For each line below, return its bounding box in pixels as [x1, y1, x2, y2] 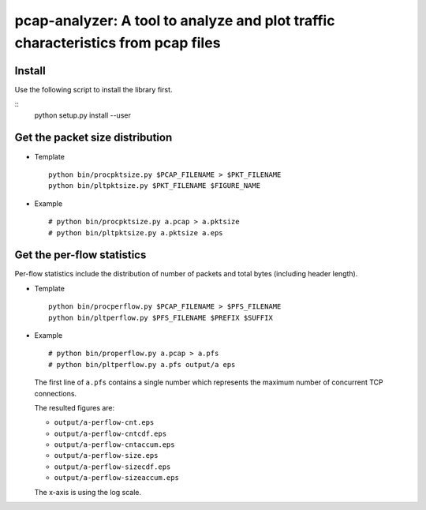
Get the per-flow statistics [14, 249, 147, 262]
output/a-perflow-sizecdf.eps [54, 462, 171, 471]
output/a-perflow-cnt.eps [54, 418, 155, 427]
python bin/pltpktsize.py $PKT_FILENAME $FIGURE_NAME [48, 182, 260, 190]
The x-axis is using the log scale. [34, 487, 142, 497]
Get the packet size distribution [14, 131, 173, 144]
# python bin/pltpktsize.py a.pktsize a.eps [48, 228, 224, 237]
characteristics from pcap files [14, 34, 221, 51]
